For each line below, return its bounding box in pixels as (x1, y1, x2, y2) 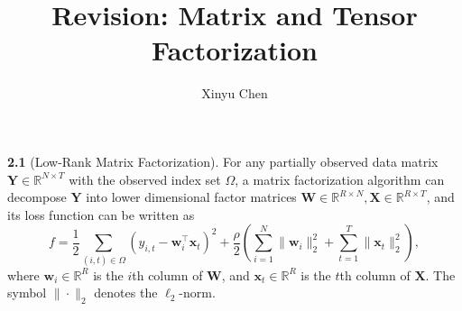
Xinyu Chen (201, 84, 268, 103)
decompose (7, 188, 67, 206)
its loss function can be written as (7, 205, 195, 224)
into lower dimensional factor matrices (86, 188, 297, 206)
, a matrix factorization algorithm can (235, 169, 445, 188)
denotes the (94, 283, 158, 302)
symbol (7, 283, 47, 302)
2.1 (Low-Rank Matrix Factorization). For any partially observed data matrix (7, 151, 439, 170)
